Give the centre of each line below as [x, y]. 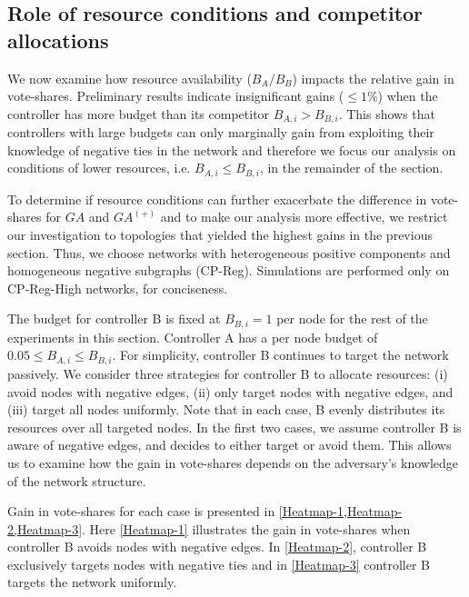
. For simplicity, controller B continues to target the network [280, 355]
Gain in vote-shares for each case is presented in [141, 511]
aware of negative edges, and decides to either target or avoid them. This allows [230, 445]
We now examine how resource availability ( [130, 78]
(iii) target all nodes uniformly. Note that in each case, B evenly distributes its [226, 409]
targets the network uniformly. [92, 582]
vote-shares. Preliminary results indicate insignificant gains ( [176, 96]
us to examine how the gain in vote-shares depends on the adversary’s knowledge [233, 462]
